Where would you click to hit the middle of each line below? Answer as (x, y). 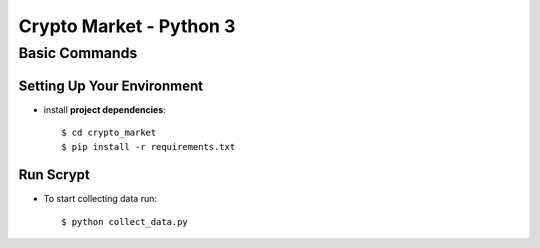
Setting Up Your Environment (111, 85)
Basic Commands (78, 53)
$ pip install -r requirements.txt (148, 146)
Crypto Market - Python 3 (127, 26)
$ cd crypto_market (109, 133)
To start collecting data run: (100, 199)
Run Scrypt (54, 175)
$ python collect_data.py (125, 221)
